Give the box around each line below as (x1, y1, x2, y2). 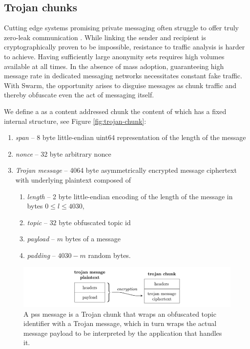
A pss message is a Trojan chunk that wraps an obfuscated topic (23, 308, 216, 319)
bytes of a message (65, 233, 121, 244)
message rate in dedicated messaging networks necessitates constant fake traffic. (4, 70, 242, 81)
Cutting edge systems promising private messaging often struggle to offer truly (4, 23, 239, 33)
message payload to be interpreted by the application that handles (23, 327, 222, 338)
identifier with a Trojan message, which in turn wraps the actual (23, 318, 217, 328)
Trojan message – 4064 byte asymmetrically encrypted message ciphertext (15, 165, 237, 175)
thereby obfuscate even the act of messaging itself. (4, 90, 154, 100)
